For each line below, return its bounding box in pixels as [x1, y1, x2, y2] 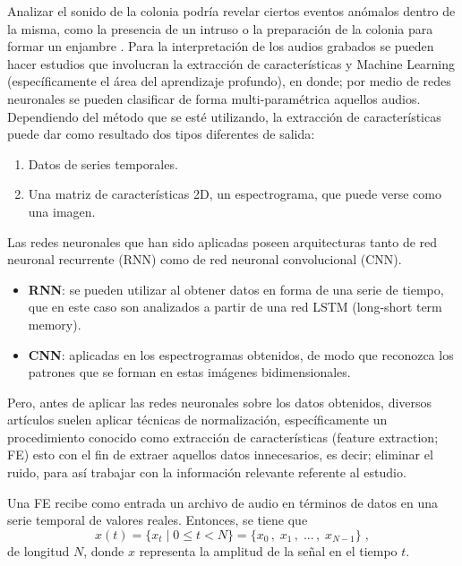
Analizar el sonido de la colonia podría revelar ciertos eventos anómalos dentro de [7, 2, 456, 20]
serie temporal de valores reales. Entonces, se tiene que [7, 510, 308, 529]
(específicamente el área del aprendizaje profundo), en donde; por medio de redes [7, 72, 451, 90]
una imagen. [28, 202, 96, 220]
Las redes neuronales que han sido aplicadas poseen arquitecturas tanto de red [7, 232, 438, 251]
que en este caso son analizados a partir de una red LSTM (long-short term [28, 297, 442, 316]
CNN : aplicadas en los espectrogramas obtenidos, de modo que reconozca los [28, 345, 454, 364]
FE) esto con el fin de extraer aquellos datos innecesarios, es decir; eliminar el [7, 445, 433, 464]
